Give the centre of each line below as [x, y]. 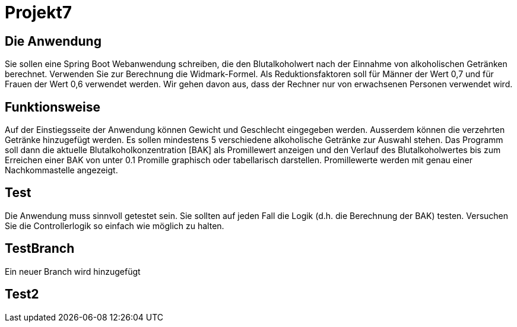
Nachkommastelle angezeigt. [61, 170]
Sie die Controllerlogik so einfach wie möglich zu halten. [115, 226]
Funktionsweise [53, 107]
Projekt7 [39, 12]
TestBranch [40, 249]
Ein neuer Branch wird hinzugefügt [73, 271]
